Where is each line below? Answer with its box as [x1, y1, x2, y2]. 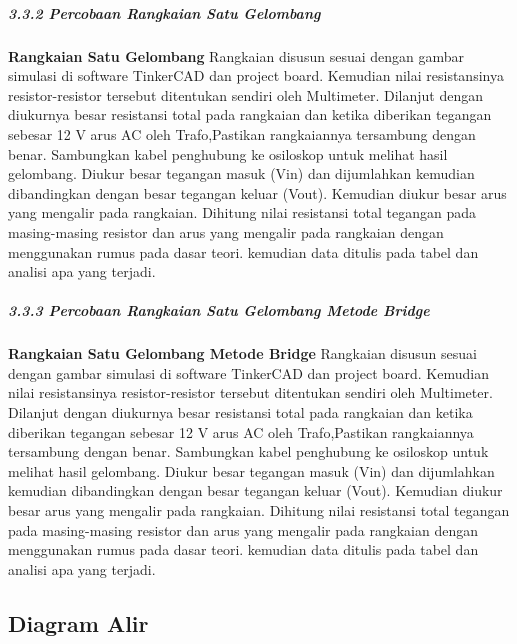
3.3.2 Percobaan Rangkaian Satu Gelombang [8, 2, 321, 23]
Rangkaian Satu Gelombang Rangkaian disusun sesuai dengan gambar [8, 45, 465, 66]
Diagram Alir [8, 607, 149, 638]
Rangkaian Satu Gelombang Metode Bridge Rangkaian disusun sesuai [8, 343, 477, 364]
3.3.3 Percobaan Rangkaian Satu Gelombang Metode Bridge [8, 300, 430, 321]
